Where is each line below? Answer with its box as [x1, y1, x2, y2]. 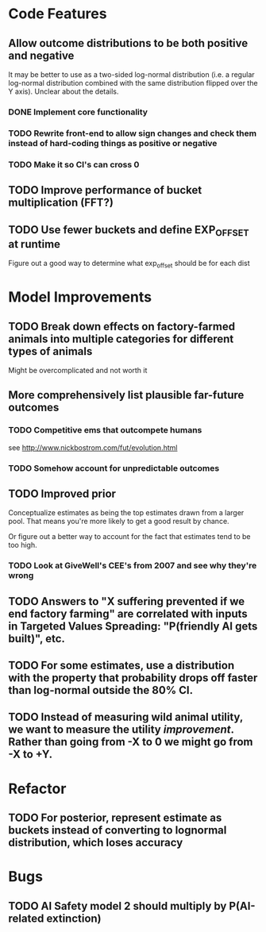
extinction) [46, 911, 102, 925]
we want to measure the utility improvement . [8, 723, 234, 737]
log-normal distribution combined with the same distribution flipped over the [8, 79, 258, 87]
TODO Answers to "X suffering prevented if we [8, 595, 245, 608]
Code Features [8, 5, 107, 23]
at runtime [8, 237, 61, 251]
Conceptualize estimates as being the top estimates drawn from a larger [8, 508, 245, 518]
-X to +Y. [8, 748, 53, 761]
